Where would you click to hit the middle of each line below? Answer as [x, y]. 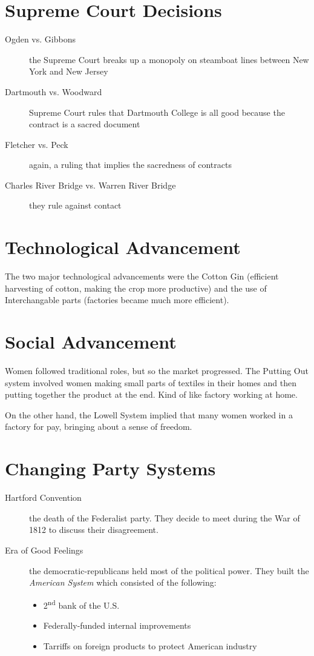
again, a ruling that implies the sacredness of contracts [130, 165]
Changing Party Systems [110, 468]
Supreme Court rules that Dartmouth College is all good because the [157, 112]
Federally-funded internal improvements [117, 625]
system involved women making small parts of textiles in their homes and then [151, 382]
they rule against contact [75, 205]
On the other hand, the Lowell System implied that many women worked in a [149, 414]
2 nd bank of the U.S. [81, 604]
